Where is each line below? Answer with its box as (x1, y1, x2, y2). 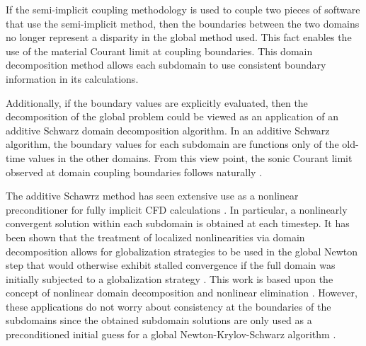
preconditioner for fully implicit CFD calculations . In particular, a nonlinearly (6, 202, 348, 217)
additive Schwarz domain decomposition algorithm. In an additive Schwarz (6, 122, 330, 137)
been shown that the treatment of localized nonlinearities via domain (6, 229, 305, 244)
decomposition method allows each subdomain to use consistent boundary (6, 57, 326, 72)
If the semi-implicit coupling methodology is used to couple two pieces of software (6, 2, 360, 16)
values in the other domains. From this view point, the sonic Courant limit (28, 150, 353, 165)
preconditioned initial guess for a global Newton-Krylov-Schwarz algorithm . (6, 327, 336, 342)
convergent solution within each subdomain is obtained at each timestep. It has (6, 216, 350, 231)
